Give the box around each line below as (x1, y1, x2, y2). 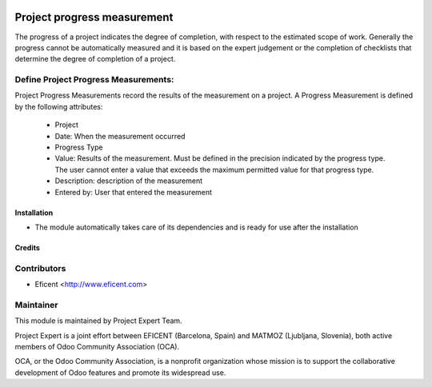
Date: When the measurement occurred (54, 131, 186, 141)
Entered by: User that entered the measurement (54, 187, 212, 197)
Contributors (14, 262, 66, 273)
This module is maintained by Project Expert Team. (14, 316, 183, 325)
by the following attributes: (14, 102, 103, 111)
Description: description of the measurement (54, 176, 203, 186)
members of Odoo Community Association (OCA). (14, 342, 180, 352)
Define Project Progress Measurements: (14, 74, 174, 86)
